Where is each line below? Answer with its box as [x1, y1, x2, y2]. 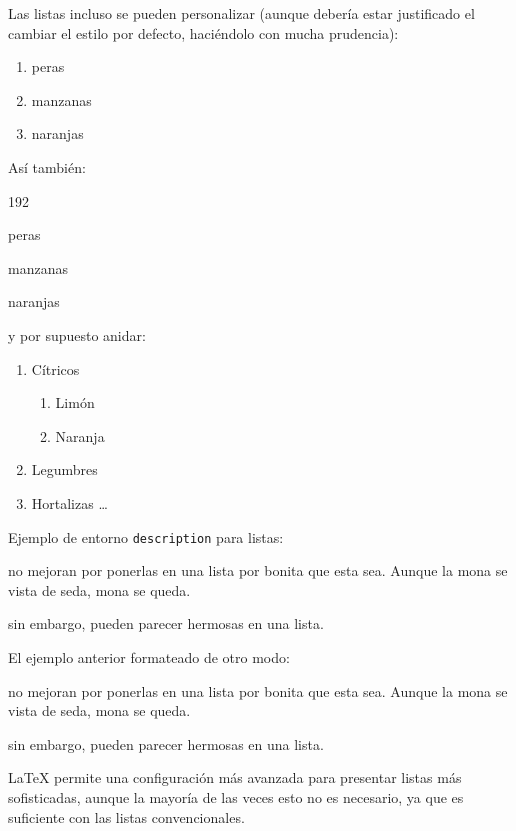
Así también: [8, 156, 86, 177]
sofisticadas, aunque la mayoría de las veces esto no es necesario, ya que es [8, 786, 464, 807]
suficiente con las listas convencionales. [8, 806, 245, 827]
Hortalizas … [31, 492, 108, 513]
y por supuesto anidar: [8, 324, 146, 345]
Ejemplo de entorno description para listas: [8, 526, 284, 547]
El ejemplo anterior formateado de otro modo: [8, 646, 290, 667]
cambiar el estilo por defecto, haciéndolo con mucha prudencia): [8, 22, 399, 43]
